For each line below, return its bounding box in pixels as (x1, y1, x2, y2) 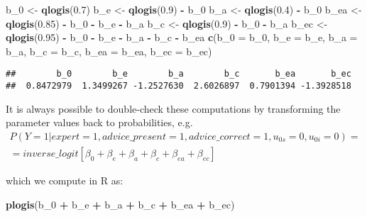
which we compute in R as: (6, 172, 124, 187)
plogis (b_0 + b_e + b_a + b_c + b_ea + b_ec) (6, 196, 235, 211)
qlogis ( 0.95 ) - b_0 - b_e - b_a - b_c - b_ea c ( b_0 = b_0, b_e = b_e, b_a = (6, 30, 358, 45)
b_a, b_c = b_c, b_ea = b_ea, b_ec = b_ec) (6, 43, 212, 58)
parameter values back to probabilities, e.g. (6, 115, 193, 130)
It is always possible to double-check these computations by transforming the (6, 101, 341, 116)
